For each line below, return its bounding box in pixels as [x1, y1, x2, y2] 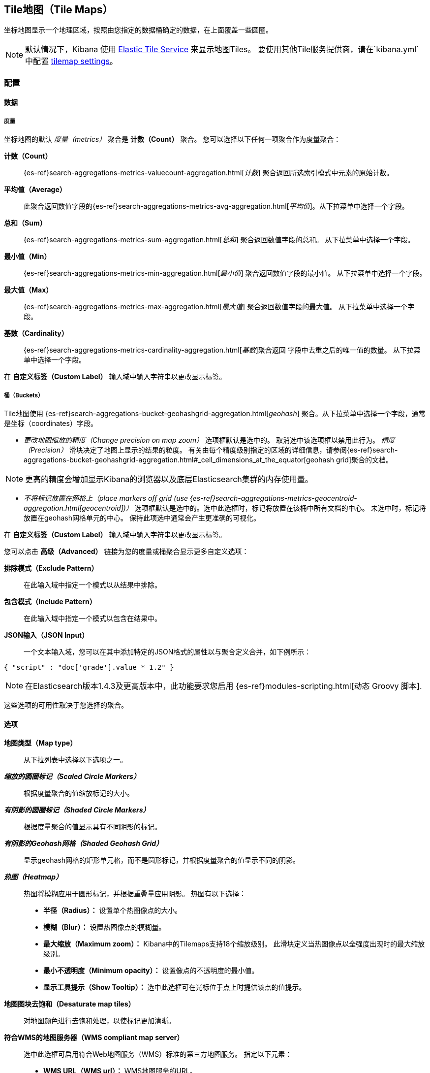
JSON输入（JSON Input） [4, 630, 89, 639]
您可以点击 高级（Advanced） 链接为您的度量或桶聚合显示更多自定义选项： [4, 547, 249, 555]
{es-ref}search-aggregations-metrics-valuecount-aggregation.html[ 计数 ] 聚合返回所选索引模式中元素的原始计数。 [24, 168, 394, 177]
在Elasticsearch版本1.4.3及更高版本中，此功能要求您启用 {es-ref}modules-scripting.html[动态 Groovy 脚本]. [25, 681, 422, 691]
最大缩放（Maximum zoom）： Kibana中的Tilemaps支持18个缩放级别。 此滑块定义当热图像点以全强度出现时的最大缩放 [43, 940, 425, 948]
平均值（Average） [4, 185, 66, 194]
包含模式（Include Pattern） [4, 597, 96, 606]
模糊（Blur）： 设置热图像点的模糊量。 [43, 923, 166, 932]
